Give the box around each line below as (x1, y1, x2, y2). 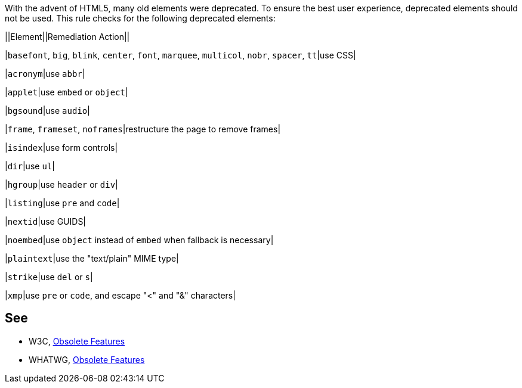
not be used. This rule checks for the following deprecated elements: (5, 13, 276, 23)
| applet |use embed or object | (5, 87, 128, 97)
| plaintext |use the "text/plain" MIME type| (5, 253, 179, 263)
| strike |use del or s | (5, 272, 93, 282)
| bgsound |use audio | (5, 105, 90, 116)
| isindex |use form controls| (5, 142, 118, 153)
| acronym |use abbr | (5, 69, 85, 79)
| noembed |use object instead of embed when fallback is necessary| (5, 235, 274, 245)
